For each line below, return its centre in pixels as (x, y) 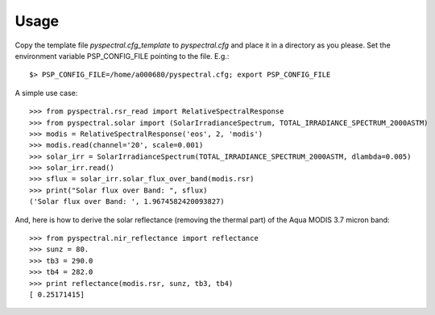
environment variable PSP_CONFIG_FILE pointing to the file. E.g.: (122, 56)
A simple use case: (46, 93)
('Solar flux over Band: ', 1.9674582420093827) (127, 202)
